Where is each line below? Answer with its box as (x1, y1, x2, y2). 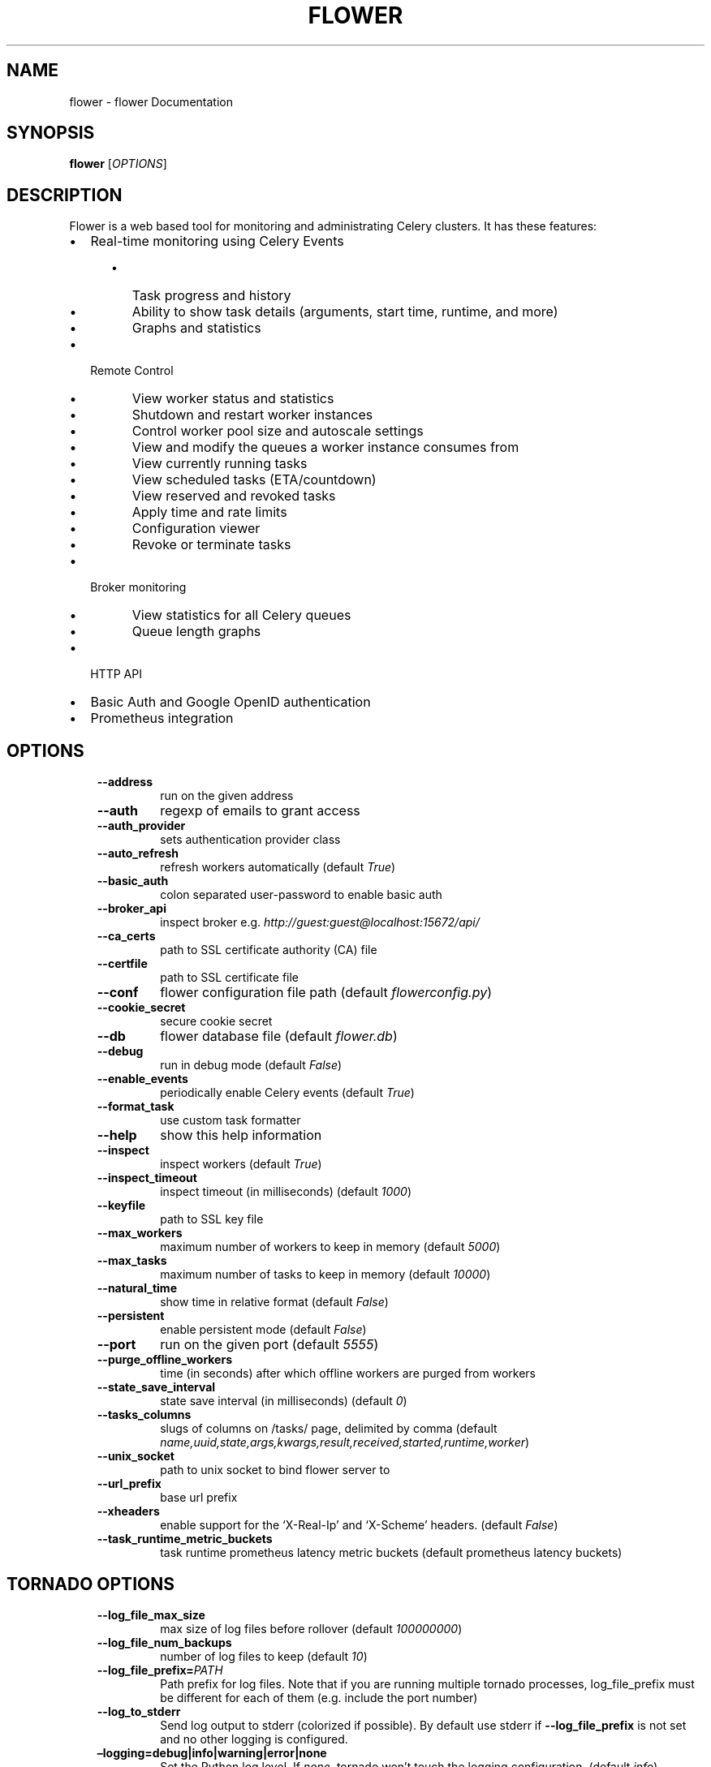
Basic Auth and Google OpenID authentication (90, 694, 371, 711)
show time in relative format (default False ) (160, 1295, 389, 1309)
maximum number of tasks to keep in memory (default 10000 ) (160, 1267, 491, 1282)
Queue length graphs (131, 623, 261, 640)
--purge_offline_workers (97, 1352, 233, 1367)
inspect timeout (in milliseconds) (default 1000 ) (160, 1184, 412, 1199)
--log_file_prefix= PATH (97, 1662, 223, 1677)
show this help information (160, 1127, 322, 1144)
